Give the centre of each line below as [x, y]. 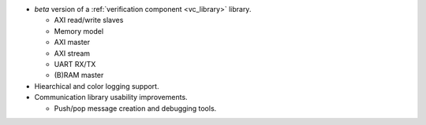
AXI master [72, 42]
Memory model [79, 31]
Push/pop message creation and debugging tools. [135, 108]
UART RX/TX [75, 64]
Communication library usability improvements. [111, 97]
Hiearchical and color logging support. [97, 86]
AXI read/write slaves [89, 20]
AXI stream [72, 53]
